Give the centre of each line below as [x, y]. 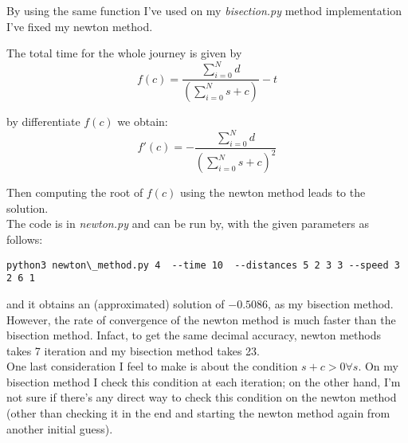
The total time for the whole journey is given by [124, 53]
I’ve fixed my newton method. [80, 26]
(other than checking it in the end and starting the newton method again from [198, 413]
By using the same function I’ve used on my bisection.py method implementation [204, 10]
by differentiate [43, 121]
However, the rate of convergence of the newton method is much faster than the [201, 319]
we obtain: [143, 121]
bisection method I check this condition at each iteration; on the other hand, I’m [204, 381]
